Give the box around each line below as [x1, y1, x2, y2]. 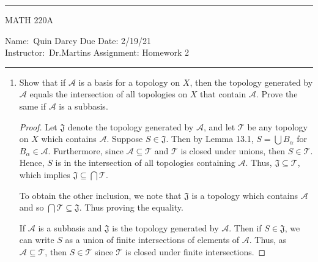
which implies [19, 168, 70, 181]
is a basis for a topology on [78, 75, 180, 88]
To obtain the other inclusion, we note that [19, 189, 182, 201]
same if [19, 99, 46, 112]
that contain [200, 88, 246, 100]
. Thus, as [249, 233, 287, 246]
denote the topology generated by [67, 120, 194, 133]
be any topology [247, 120, 308, 133]
